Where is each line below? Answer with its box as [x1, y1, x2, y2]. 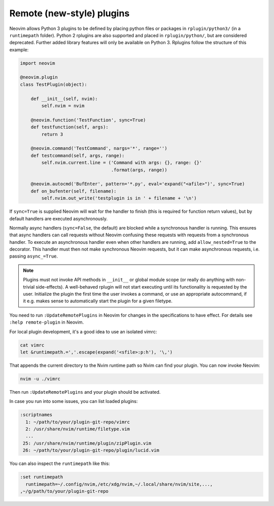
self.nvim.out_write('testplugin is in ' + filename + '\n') [41, 196, 197, 201]
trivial [23, 283, 35, 290]
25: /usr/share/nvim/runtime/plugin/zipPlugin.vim [23, 440, 152, 446]
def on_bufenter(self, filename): [30, 188, 117, 194]
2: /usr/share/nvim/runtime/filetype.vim [25, 426, 130, 432]
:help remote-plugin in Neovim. [9, 319, 84, 325]
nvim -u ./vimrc [20, 376, 61, 382]
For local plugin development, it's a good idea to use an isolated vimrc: [9, 328, 157, 335]
